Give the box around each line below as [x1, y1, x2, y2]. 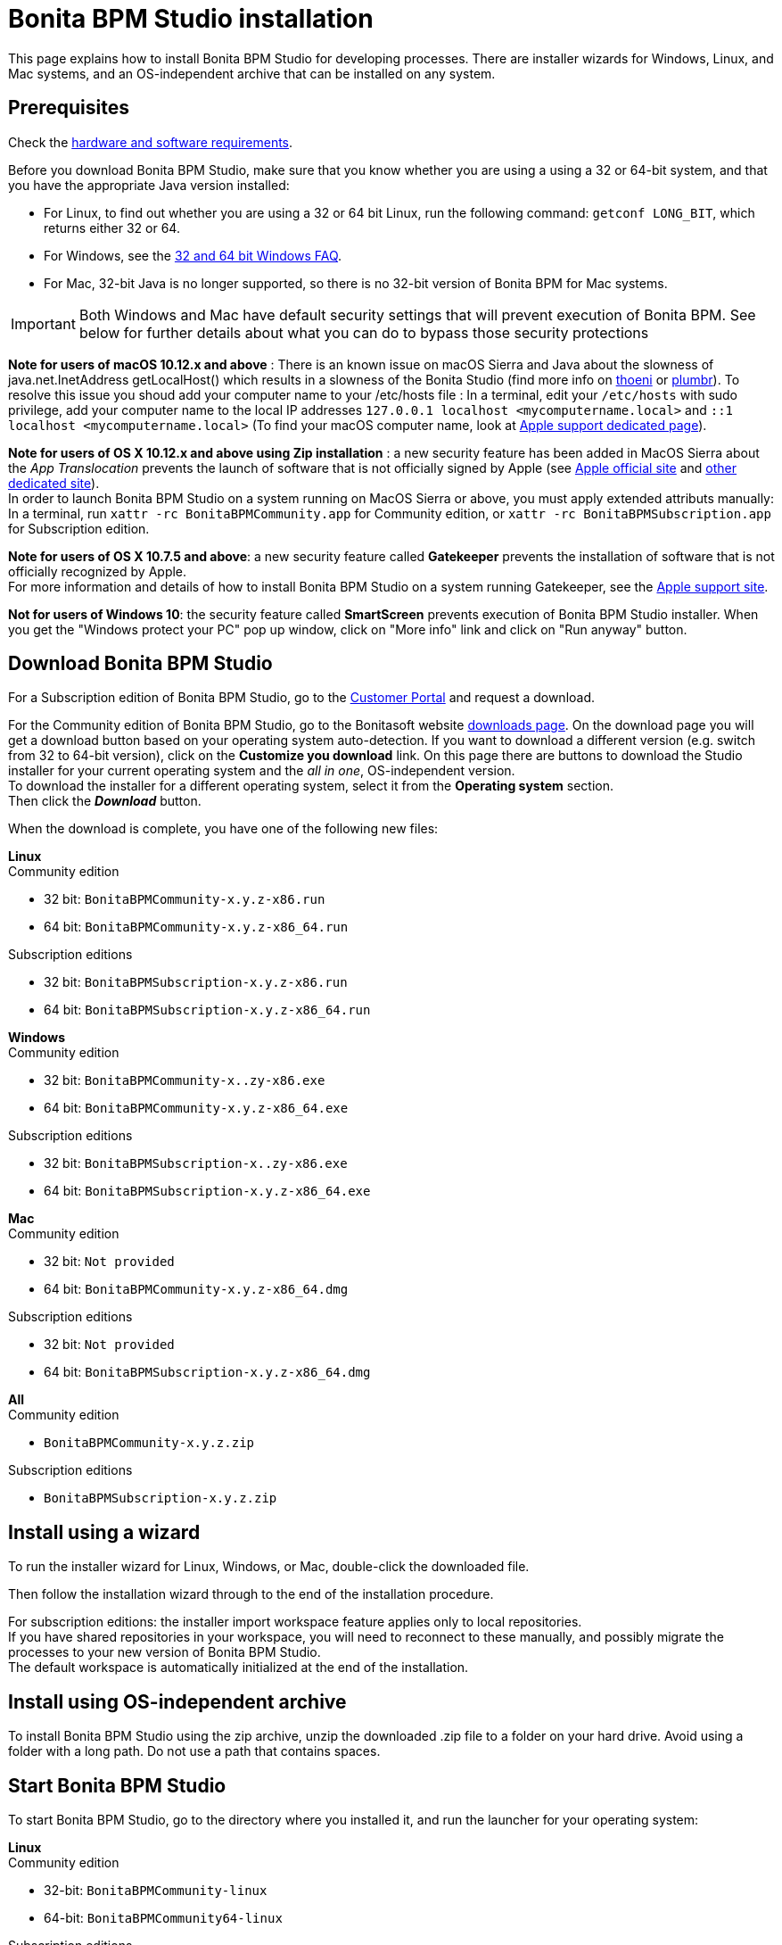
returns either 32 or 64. [44, 219, 180, 236]
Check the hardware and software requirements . [8, 134, 293, 150]
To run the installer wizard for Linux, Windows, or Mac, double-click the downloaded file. [8, 1559, 530, 1575]
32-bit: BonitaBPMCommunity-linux [44, 1882, 268, 1898]
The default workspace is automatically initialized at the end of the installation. [8, 1659, 469, 1676]
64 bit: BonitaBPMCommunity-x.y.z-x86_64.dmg [44, 1281, 349, 1297]
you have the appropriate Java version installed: [8, 177, 290, 193]
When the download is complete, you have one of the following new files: [8, 821, 439, 837]
